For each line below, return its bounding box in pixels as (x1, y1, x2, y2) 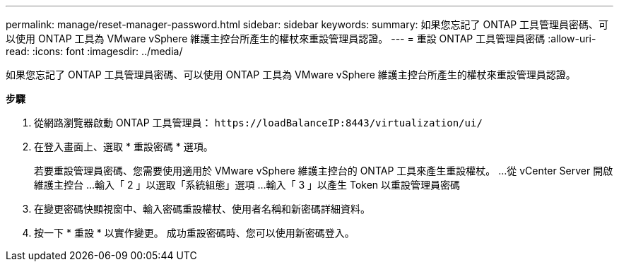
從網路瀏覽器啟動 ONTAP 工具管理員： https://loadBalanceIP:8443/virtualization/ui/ (34, 117, 483, 129)
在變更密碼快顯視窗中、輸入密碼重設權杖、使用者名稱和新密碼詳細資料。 (34, 203, 370, 215)
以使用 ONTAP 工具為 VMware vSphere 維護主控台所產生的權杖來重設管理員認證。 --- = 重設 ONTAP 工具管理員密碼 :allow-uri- (6, 32, 596, 44)
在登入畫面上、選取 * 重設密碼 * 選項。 (34, 141, 213, 153)
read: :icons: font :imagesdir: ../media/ (6, 45, 183, 57)
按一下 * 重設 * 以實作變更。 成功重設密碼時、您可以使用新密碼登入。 (34, 227, 355, 239)
